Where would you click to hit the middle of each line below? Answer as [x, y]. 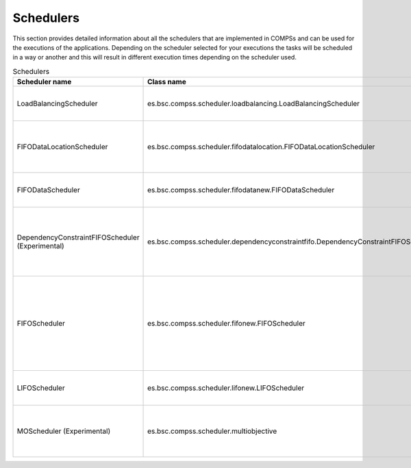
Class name [167, 82]
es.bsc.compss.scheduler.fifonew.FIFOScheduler [226, 324]
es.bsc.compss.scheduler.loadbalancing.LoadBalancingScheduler [253, 104]
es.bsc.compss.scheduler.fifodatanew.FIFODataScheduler [241, 190]
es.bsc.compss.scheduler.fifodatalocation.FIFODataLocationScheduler [261, 147]
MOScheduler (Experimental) [64, 431]
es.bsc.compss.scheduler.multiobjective [212, 431]
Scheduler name [44, 82]
